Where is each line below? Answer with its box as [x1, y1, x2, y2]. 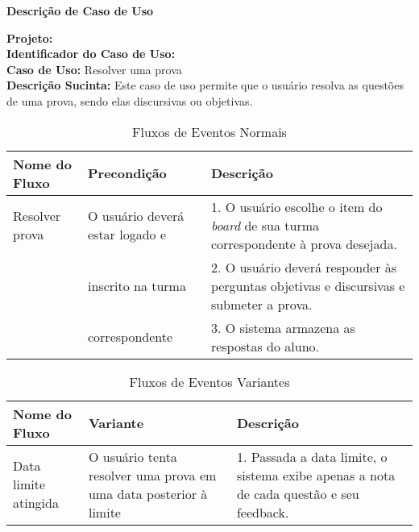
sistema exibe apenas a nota [236, 465, 396, 484]
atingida [13, 493, 59, 513]
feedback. [236, 502, 289, 522]
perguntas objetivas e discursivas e [210, 276, 405, 295]
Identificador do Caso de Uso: [6, 45, 176, 62]
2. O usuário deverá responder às [210, 257, 397, 276]
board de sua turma [210, 215, 319, 235]
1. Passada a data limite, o [236, 447, 388, 466]
